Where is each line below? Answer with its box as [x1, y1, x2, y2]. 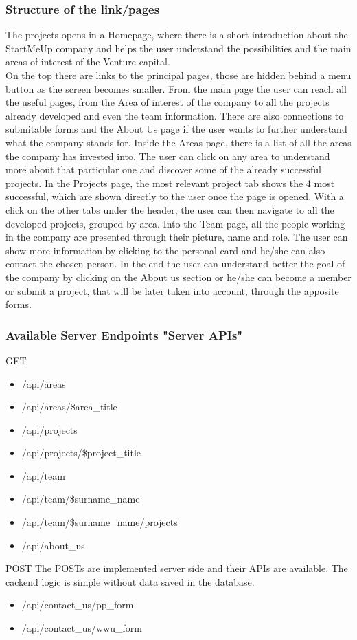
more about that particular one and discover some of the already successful [5, 162, 321, 177]
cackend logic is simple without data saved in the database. [5, 574, 255, 588]
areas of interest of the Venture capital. [5, 54, 170, 69]
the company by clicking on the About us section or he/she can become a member [5, 269, 352, 284]
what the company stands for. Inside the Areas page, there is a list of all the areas [5, 135, 352, 149]
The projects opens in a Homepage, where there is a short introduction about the [5, 27, 348, 42]
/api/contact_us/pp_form [21, 597, 134, 612]
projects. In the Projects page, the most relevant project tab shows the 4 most [5, 175, 335, 190]
